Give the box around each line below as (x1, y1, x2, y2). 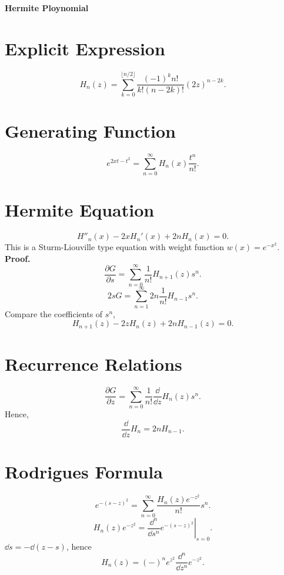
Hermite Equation (5, 198, 155, 222)
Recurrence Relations (5, 351, 182, 375)
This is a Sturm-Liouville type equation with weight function (5, 241, 224, 253)
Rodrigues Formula (5, 459, 163, 483)
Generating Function (5, 119, 176, 143)
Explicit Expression (5, 36, 165, 60)
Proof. (5, 252, 31, 264)
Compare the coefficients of (5, 307, 103, 320)
